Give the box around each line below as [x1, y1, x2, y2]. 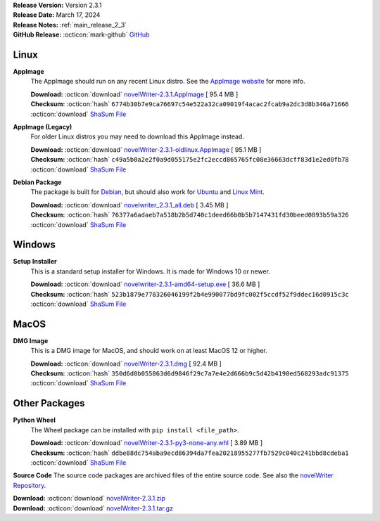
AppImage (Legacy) [13, 123, 72, 131]
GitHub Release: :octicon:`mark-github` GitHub [13, 30, 150, 39]
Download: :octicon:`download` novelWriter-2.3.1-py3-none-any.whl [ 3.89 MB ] [30, 439, 263, 447]
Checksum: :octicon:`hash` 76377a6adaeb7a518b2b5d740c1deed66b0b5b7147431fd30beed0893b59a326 [30, 211, 350, 219]
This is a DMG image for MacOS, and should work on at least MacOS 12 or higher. [30, 347, 267, 355]
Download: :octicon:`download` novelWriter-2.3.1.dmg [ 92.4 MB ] [30, 359, 222, 368]
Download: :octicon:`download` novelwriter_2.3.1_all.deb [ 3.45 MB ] [30, 200, 229, 209]
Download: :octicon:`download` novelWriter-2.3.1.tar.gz [13, 503, 174, 513]
